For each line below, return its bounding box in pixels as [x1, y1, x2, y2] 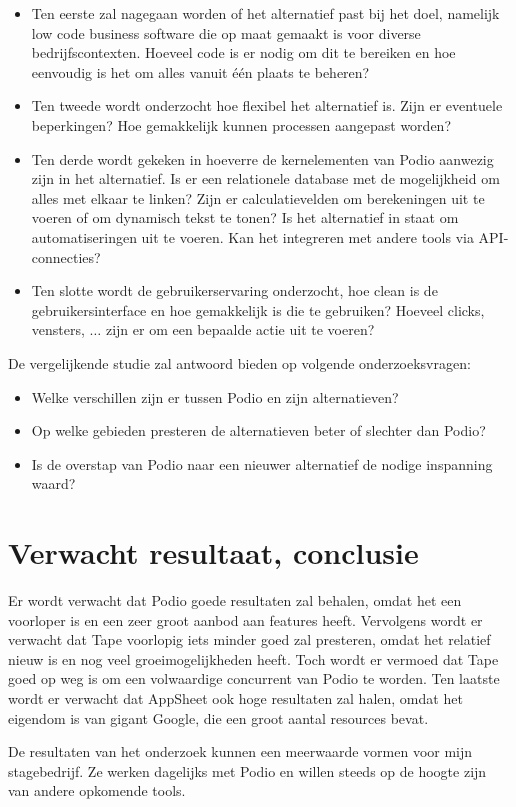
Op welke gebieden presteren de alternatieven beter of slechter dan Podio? [31, 420, 486, 441]
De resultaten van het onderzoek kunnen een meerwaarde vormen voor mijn [8, 741, 473, 762]
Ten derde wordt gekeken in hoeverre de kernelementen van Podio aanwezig [31, 148, 494, 169]
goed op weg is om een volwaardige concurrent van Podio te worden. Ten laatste [8, 668, 500, 689]
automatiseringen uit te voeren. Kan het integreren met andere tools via [31, 226, 474, 247]
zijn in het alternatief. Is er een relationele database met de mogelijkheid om [31, 168, 500, 189]
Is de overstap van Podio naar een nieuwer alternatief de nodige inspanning [31, 453, 493, 474]
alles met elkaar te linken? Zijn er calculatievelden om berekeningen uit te [31, 187, 485, 208]
